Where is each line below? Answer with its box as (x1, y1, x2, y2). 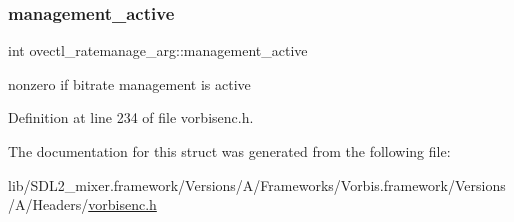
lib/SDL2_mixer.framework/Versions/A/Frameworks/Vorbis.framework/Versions (8, 174, 506, 195)
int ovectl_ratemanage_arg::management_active (8, 40, 308, 61)
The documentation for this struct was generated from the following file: (8, 141, 451, 161)
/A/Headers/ (8, 194, 89, 215)
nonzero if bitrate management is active (8, 73, 251, 94)
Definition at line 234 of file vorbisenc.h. (8, 107, 254, 128)
